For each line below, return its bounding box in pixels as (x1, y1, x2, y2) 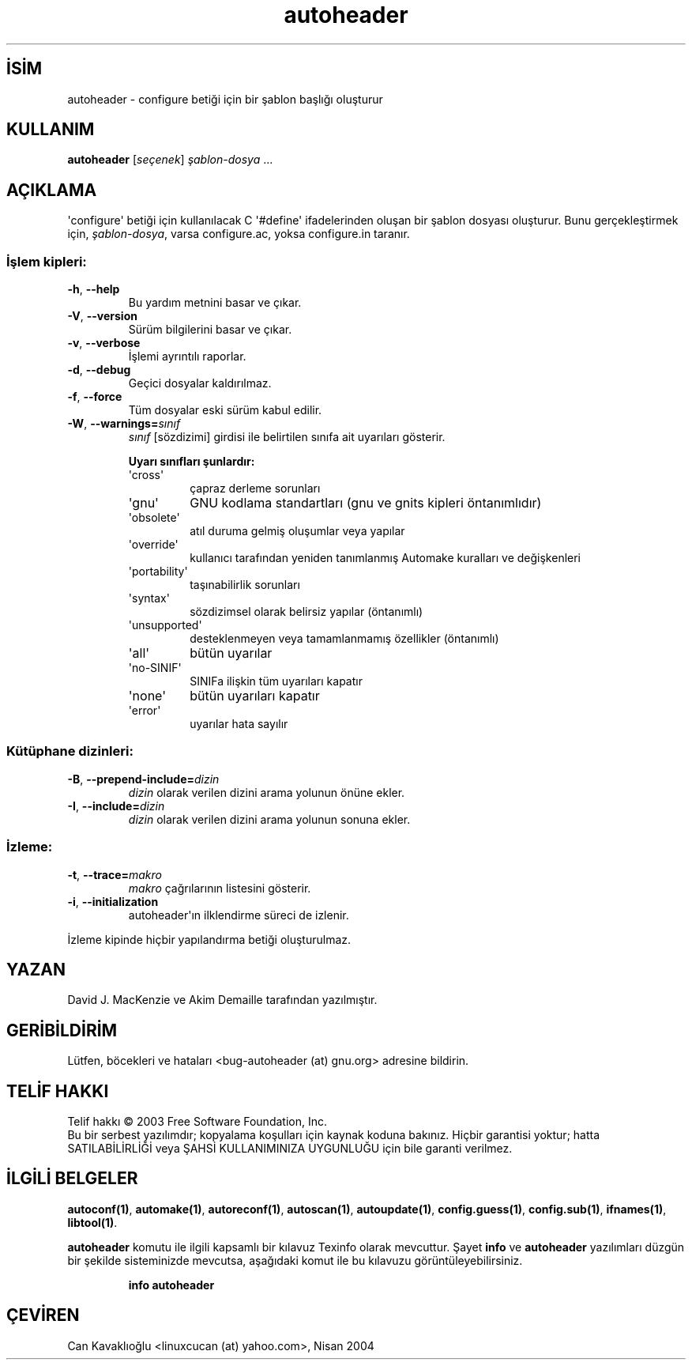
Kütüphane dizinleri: (6, 743, 134, 760)
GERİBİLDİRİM (6, 1020, 118, 1040)
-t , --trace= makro (67, 867, 163, 881)
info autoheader (128, 1277, 215, 1292)
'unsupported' (128, 618, 202, 632)
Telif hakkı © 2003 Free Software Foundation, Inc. (67, 1115, 327, 1129)
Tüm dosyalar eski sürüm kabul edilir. (128, 403, 322, 417)
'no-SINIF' (128, 661, 182, 675)
